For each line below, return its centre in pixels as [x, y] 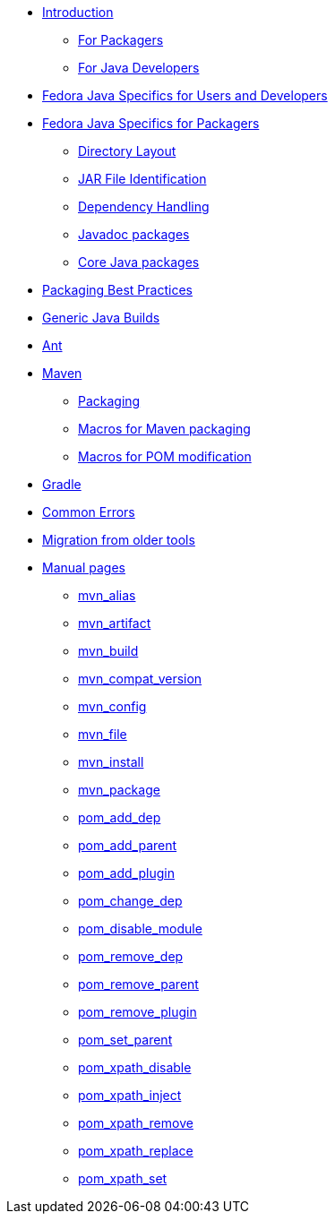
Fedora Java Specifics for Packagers [151, 123]
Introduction [78, 12]
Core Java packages [139, 262]
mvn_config [112, 706]
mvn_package [119, 790]
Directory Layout [127, 151]
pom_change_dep [130, 901]
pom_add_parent [128, 845]
